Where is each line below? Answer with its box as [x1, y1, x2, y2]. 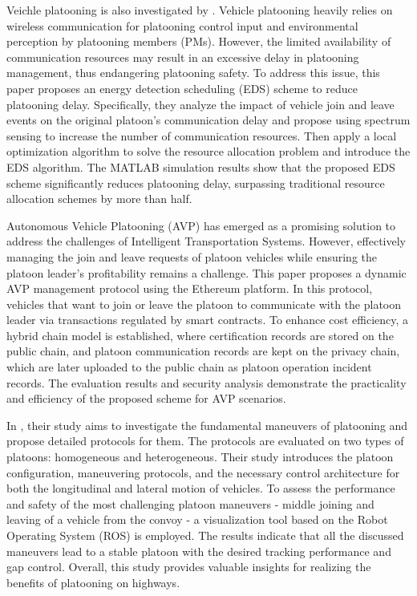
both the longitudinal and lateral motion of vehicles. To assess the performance [6, 480, 395, 497]
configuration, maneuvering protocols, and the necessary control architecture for [6, 464, 400, 480]
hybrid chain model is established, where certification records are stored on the [6, 326, 394, 343]
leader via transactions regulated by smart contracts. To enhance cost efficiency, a [6, 311, 409, 328]
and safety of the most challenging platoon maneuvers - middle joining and [6, 495, 374, 512]
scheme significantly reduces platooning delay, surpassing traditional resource [6, 174, 385, 191]
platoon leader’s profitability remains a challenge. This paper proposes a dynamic [6, 264, 407, 281]
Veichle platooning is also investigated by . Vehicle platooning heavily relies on [6, 2, 393, 18]
